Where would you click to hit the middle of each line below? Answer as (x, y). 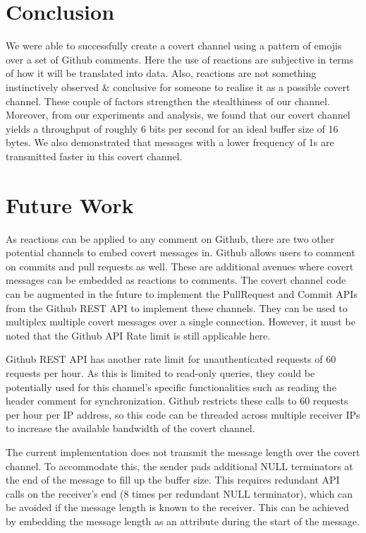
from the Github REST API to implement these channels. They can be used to (177, 307)
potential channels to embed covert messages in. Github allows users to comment (181, 252)
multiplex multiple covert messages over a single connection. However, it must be (181, 322)
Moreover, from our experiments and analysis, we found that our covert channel (178, 115)
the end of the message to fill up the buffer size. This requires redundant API (173, 480)
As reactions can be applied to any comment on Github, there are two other (170, 238)
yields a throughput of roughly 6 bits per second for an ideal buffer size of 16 (172, 128)
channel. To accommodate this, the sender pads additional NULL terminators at (179, 466)
